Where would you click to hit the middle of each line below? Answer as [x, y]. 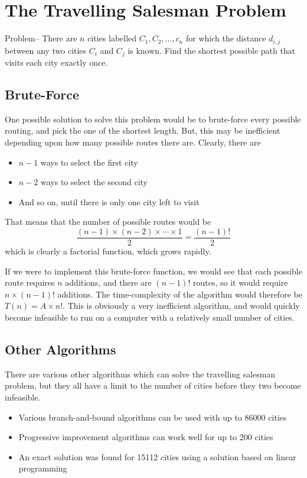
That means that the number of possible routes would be [108, 222]
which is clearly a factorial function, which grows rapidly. [108, 251]
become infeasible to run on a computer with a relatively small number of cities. [150, 317]
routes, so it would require [240, 282]
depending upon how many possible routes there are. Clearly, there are [133, 142]
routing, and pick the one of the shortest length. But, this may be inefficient [143, 130]
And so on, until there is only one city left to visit [109, 201]
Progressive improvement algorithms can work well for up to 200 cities [146, 437]
